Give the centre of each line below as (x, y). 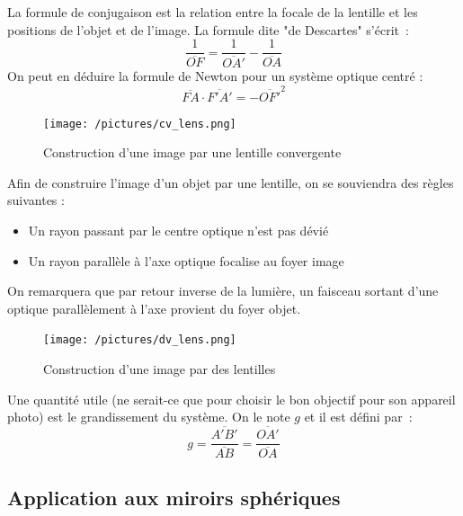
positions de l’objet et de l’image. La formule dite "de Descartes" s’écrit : (208, 29)
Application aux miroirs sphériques (174, 497)
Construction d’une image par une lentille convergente (192, 152)
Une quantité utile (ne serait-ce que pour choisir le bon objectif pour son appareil (231, 399)
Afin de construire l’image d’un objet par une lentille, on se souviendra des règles (231, 182)
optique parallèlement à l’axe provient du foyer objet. (154, 308)
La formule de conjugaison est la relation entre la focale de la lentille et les (213, 12)
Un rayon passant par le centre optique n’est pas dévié (178, 231)
